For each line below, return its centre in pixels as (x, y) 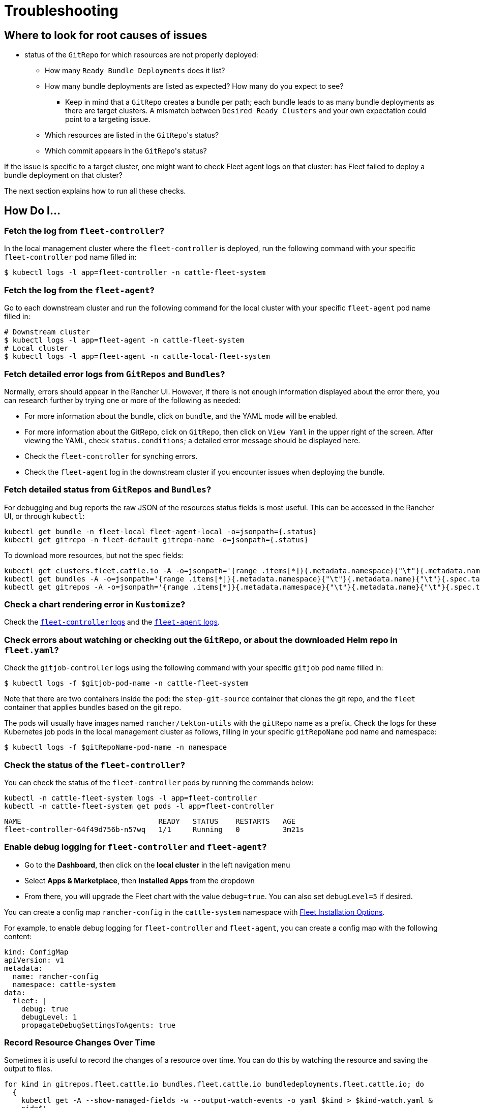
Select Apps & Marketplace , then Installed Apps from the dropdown (140, 880)
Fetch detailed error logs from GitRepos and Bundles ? (115, 374)
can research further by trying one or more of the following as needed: (123, 400)
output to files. (28, 1069)
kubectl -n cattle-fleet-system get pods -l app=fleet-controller (139, 806)
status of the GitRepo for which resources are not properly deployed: (141, 55)
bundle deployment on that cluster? (64, 175)
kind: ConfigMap (36, 952)
